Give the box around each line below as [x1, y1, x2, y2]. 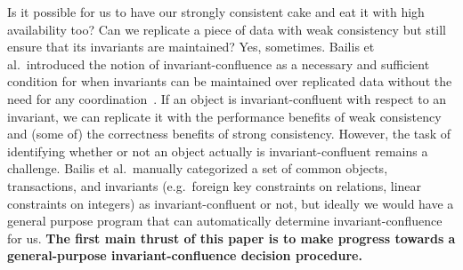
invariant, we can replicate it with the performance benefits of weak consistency [7, 107, 442, 125]
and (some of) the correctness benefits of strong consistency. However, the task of [7, 124, 451, 143]
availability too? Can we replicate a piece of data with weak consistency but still [7, 20, 446, 38]
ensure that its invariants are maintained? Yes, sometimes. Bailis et [7, 37, 375, 56]
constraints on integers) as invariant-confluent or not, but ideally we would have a [7, 194, 454, 212]
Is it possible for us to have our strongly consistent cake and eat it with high [7, 3, 425, 20]
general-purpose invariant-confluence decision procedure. [7, 246, 362, 265]
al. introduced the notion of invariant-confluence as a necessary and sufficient [7, 54, 430, 73]
